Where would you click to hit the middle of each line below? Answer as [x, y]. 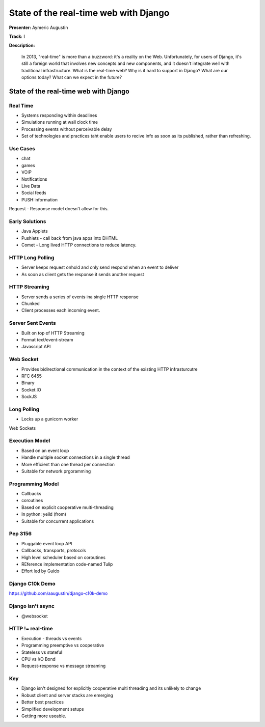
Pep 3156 [20, 534]
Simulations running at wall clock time [60, 122]
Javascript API [36, 347]
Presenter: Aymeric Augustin [39, 28]
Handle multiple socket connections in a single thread [76, 457]
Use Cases [22, 148]
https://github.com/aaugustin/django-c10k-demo [58, 593]
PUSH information [40, 199]
